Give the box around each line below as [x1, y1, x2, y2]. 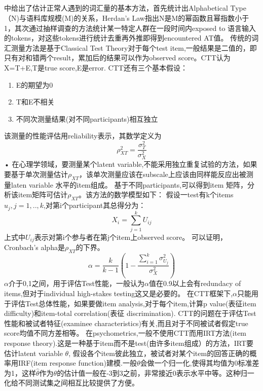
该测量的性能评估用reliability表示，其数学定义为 [4, 130, 162, 141]
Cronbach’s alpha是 [4, 242, 65, 253]
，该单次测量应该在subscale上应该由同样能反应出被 [79, 168, 246, 179]
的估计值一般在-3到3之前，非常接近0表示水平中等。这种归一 [57, 367, 254, 378]
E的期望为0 [16, 79, 53, 90]
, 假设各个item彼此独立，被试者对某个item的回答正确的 [68, 347, 250, 358]
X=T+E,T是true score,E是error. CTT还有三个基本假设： [4, 62, 187, 73]
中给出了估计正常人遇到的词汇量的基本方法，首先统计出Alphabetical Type [4, 3, 246, 13]
